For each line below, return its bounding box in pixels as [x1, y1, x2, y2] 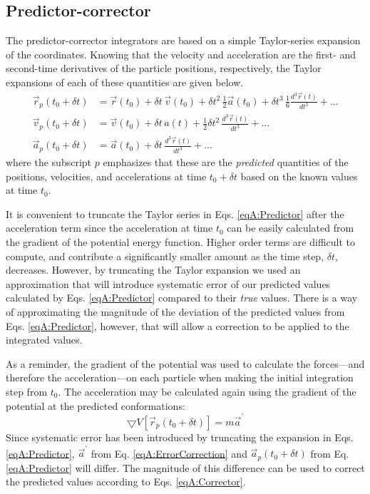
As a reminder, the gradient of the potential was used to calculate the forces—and [6, 356, 365, 371]
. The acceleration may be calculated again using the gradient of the [58, 384, 356, 399]
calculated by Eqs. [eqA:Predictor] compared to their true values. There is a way [6, 290, 358, 305]
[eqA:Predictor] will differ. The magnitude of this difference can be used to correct [6, 460, 365, 475]
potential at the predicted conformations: [6, 398, 185, 413]
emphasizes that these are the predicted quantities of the [103, 155, 349, 170]
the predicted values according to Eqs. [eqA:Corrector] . [6, 474, 246, 489]
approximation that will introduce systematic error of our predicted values [6, 276, 331, 291]
